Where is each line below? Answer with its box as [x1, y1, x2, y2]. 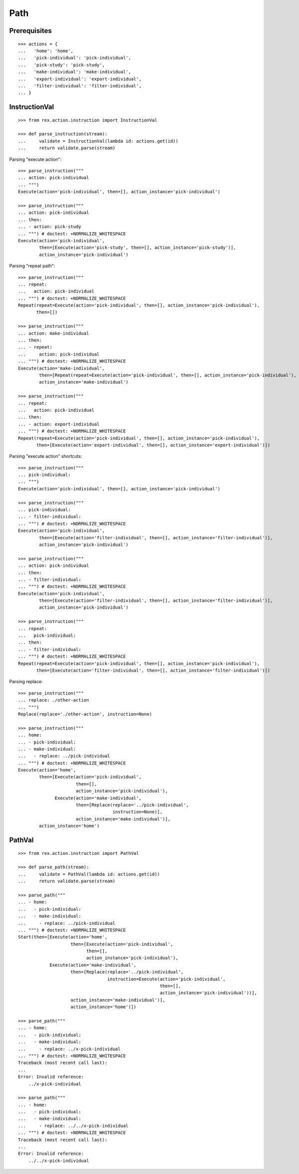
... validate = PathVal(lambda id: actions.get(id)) [18, 871, 160, 877]
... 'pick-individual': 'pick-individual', [18, 55, 132, 61]
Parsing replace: [9, 679, 43, 685]
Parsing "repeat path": [9, 263, 55, 269]
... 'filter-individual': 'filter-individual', [18, 83, 142, 88]
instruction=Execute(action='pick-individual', [107, 976, 226, 982]
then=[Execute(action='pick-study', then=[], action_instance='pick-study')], [39, 245, 236, 251]
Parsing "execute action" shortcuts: [9, 453, 82, 459]
